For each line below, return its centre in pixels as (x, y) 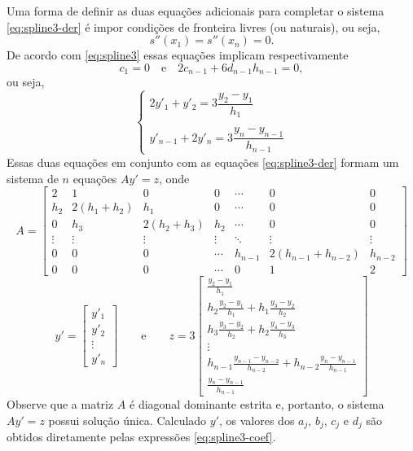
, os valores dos (257, 420)
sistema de (33, 178)
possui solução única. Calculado (127, 420)
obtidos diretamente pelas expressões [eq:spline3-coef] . (141, 437)
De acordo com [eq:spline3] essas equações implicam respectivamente (178, 55)
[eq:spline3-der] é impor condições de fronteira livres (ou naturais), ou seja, (193, 26)
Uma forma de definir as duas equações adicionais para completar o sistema (196, 11)
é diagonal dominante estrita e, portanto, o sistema (257, 404)
